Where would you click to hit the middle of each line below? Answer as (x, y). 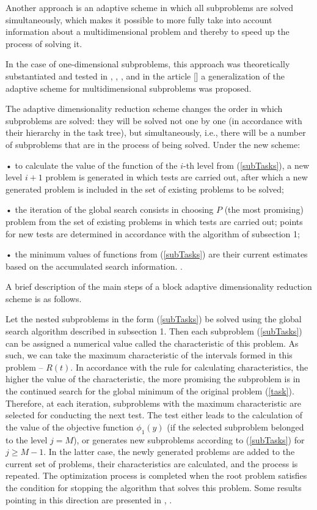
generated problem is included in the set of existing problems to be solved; (145, 189)
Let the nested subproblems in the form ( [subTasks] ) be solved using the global (154, 319)
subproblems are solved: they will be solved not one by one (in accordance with (154, 120)
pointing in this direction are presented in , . (89, 499)
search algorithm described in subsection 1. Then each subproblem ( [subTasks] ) (154, 331)
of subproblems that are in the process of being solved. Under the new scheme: (153, 144)
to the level (27, 439)
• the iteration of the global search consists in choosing (110, 209)
